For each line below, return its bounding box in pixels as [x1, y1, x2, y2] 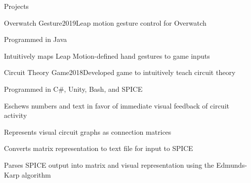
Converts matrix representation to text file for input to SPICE [4, 143, 193, 153]
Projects [4, 1, 29, 11]
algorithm [21, 169, 51, 180]
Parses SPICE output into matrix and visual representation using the [4, 159, 214, 170]
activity [4, 110, 27, 120]
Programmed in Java [4, 34, 67, 44]
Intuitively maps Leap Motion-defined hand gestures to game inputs [4, 50, 210, 61]
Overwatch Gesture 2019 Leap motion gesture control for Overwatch [4, 17, 207, 28]
